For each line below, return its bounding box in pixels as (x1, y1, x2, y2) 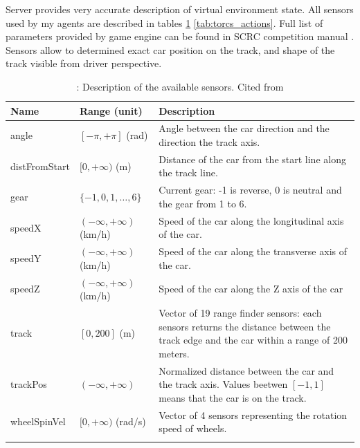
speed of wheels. (159, 421, 227, 436)
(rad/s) (116, 414, 146, 429)
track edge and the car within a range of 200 (159, 333, 348, 347)
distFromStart (10, 158, 70, 173)
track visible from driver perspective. (6, 56, 162, 71)
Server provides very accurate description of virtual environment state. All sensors (6, 2, 354, 16)
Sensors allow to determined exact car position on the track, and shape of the (6, 42, 335, 57)
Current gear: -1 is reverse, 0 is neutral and (159, 183, 342, 197)
